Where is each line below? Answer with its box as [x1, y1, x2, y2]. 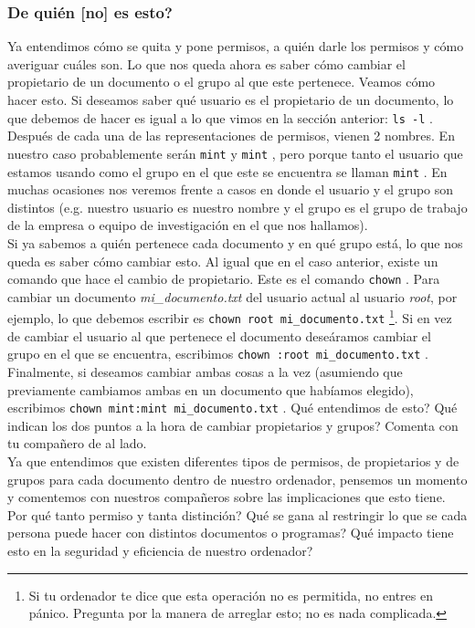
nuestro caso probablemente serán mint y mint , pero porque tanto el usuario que [7, 143, 463, 162]
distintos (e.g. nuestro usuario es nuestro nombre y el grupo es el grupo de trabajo [7, 197, 468, 216]
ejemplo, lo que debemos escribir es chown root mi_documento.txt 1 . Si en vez [7, 306, 452, 328]
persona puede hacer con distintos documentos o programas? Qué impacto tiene [7, 523, 454, 542]
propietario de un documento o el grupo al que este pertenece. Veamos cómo [7, 72, 436, 91]
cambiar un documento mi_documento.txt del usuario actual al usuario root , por [7, 287, 458, 306]
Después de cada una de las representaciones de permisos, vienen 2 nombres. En [7, 126, 455, 145]
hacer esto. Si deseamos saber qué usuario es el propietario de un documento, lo [7, 90, 454, 109]
